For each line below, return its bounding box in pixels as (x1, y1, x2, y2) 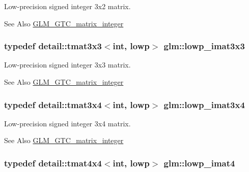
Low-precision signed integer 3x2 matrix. (4, 1, 131, 11)
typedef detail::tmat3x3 (4, 40, 102, 52)
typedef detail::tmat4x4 (4, 156, 102, 169)
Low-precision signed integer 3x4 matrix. (4, 118, 131, 128)
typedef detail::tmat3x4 (4, 98, 102, 111)
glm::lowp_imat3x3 (163, 40, 245, 52)
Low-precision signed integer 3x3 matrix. (4, 59, 131, 70)
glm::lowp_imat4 (163, 156, 235, 169)
